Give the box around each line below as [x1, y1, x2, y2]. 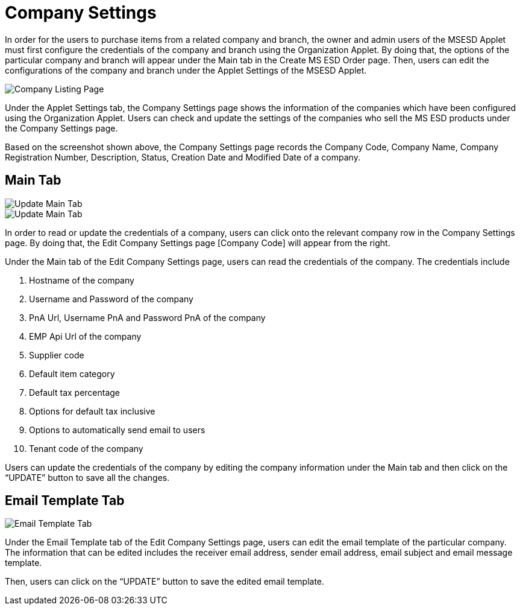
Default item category [29, 368, 115, 379]
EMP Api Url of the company [29, 331, 142, 342]
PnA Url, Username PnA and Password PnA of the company [29, 312, 266, 323]
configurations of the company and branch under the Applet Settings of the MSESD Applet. [5, 65, 367, 75]
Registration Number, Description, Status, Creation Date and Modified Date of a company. [5, 151, 360, 162]
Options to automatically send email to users [29, 424, 205, 435]
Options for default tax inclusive [29, 405, 155, 416]
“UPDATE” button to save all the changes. [5, 472, 170, 483]
